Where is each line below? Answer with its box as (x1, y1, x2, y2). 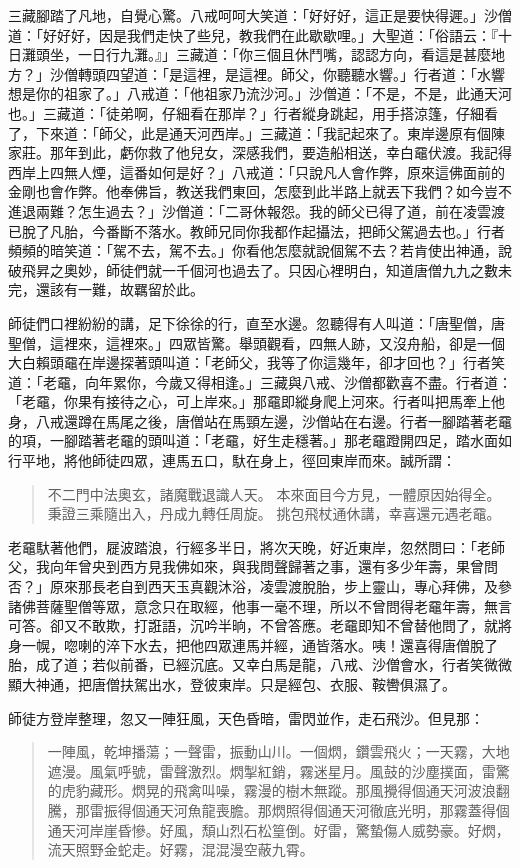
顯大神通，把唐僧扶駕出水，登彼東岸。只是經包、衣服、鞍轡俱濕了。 (8, 674, 456, 694)
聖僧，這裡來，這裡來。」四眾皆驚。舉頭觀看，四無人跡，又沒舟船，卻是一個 (8, 332, 505, 353)
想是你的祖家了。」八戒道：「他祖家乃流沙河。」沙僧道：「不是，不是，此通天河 (8, 83, 512, 104)
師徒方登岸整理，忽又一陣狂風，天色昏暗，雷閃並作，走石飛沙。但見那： (8, 707, 484, 728)
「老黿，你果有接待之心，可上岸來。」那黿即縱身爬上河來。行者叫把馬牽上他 (8, 391, 505, 412)
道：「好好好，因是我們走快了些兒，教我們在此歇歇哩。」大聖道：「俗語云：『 (8, 24, 498, 45)
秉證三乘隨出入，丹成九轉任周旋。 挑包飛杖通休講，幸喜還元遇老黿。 (47, 503, 501, 524)
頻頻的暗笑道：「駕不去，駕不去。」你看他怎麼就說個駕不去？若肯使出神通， (8, 240, 498, 261)
